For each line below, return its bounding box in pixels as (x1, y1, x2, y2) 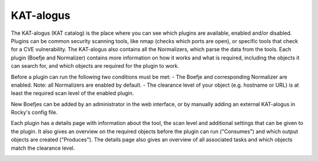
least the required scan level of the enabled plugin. (11, 90, 134, 97)
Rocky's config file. (11, 109, 58, 116)
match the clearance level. (11, 144, 75, 152)
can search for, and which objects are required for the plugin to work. (11, 63, 180, 70)
